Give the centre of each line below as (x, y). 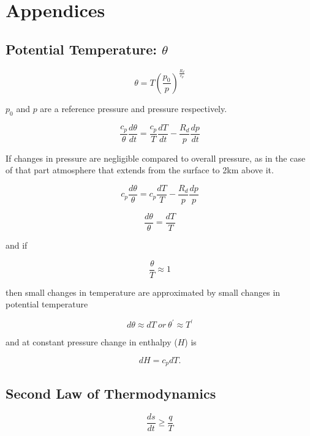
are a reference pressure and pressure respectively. (134, 108)
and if (17, 245)
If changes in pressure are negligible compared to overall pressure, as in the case (156, 158)
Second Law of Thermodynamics (111, 393)
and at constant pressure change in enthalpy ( (92, 342)
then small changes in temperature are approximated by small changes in (143, 292)
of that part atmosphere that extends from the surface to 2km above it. (140, 170)
